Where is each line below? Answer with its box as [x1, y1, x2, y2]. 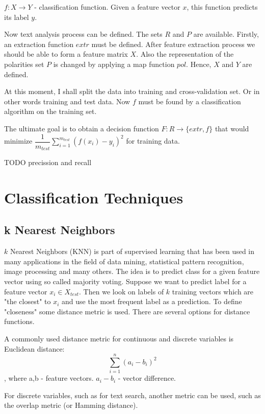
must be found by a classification [138, 96, 241, 106]
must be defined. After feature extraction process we [91, 38, 255, 49]
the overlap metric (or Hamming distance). [4, 400, 138, 410]
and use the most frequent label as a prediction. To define [62, 296, 242, 307]
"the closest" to [4, 296, 51, 307]
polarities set [4, 58, 44, 69]
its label [4, 11, 29, 22]
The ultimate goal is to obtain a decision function [4, 123, 159, 133]
